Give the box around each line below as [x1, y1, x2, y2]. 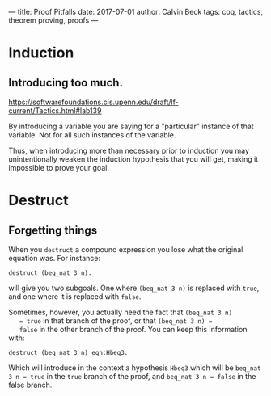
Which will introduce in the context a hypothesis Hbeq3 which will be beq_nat [8, 363, 261, 373]
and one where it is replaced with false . [8, 292, 142, 301]
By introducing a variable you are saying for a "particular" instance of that [8, 121, 254, 131]
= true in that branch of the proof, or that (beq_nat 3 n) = [19, 316, 213, 326]
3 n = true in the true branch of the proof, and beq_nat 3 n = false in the [8, 372, 256, 381]
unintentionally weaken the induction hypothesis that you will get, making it [8, 154, 259, 164]
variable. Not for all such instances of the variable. [8, 130, 176, 140]
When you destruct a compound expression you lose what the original [8, 245, 243, 254]
